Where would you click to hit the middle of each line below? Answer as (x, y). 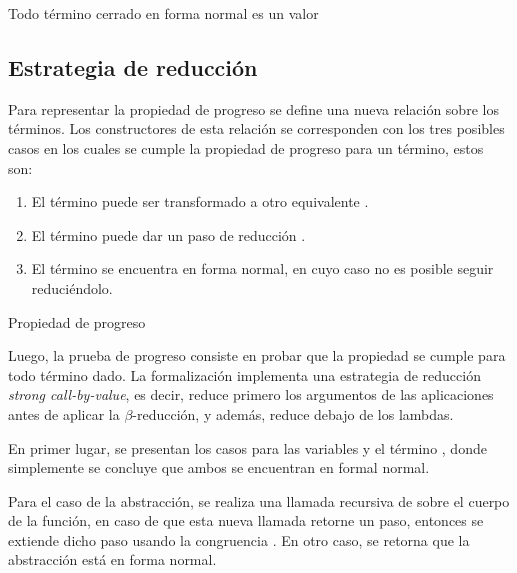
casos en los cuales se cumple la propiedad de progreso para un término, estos (246, 147)
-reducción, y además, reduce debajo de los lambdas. (293, 413)
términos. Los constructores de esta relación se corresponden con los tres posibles (256, 128)
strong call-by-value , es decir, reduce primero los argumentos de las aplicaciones (251, 394)
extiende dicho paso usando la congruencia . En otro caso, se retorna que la (239, 539)
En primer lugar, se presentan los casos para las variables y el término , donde (247, 447)
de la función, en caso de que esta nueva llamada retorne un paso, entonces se (246, 520)
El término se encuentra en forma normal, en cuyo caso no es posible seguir (262, 268)
